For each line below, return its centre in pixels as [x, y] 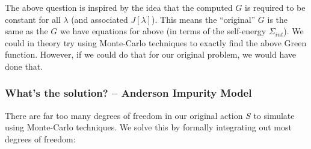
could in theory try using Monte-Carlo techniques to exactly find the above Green [156, 42]
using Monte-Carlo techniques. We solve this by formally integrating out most [148, 127]
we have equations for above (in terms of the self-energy [163, 31]
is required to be [275, 7]
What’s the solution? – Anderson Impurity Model [128, 93]
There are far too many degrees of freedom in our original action [124, 115]
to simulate [274, 115]
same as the [26, 31]
